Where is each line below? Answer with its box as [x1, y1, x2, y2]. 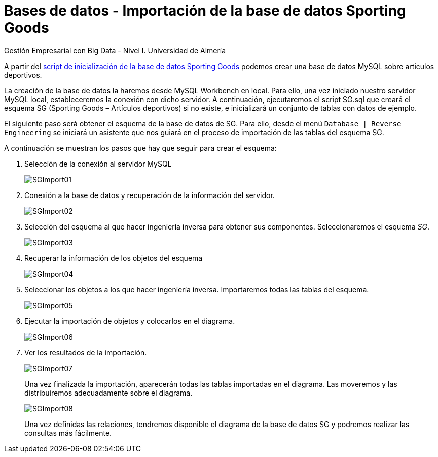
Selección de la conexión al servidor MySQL [24, 159, 172, 168]
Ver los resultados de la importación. [24, 348, 147, 357]
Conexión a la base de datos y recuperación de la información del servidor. [24, 190, 275, 200]
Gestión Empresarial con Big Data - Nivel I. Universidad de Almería [4, 46, 226, 55]
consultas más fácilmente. [24, 428, 112, 437]
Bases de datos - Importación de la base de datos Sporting [4, 2, 406, 19]
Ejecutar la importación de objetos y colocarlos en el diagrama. [24, 316, 235, 325]
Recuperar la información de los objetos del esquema [24, 253, 203, 263]
